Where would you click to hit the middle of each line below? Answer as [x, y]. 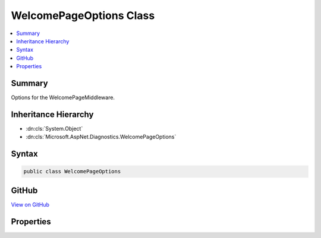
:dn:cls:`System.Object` [54, 128]
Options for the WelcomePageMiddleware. [63, 97]
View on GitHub [30, 204]
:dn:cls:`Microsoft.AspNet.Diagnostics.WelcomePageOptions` [101, 137]
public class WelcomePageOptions [72, 172]
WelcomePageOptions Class [83, 15]
